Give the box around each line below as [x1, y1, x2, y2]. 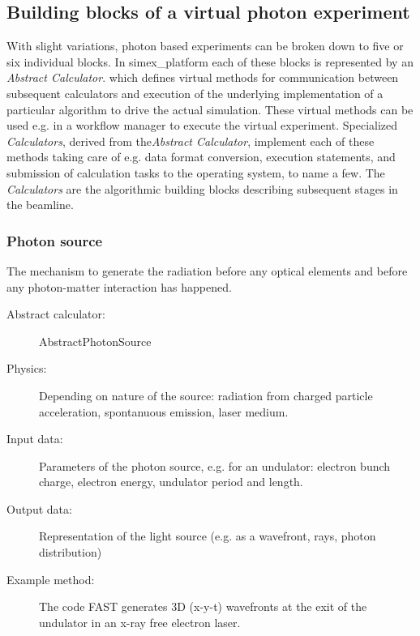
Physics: [6, 360, 47, 377]
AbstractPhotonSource [39, 332, 152, 349]
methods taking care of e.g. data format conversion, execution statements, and [6, 148, 396, 165]
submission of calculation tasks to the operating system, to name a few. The [6, 164, 385, 181]
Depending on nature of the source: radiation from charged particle [39, 386, 373, 403]
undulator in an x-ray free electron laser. [39, 613, 241, 630]
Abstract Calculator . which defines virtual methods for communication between [6, 69, 399, 86]
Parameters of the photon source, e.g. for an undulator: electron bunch [39, 457, 391, 474]
